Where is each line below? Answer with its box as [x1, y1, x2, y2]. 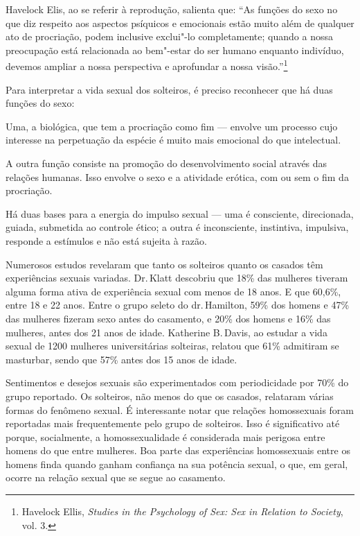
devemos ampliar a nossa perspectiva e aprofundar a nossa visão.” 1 [6, 57, 288, 74]
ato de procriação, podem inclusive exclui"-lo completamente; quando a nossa [6, 29, 333, 44]
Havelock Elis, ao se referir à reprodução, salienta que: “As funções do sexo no [6, 2, 338, 16]
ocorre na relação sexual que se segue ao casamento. [6, 470, 226, 485]
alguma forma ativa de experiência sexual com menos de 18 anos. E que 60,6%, [6, 284, 341, 298]
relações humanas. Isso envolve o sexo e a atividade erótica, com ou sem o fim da [6, 169, 349, 184]
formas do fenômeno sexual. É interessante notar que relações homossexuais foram [6, 402, 354, 417]
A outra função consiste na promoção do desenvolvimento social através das [6, 156, 327, 170]
